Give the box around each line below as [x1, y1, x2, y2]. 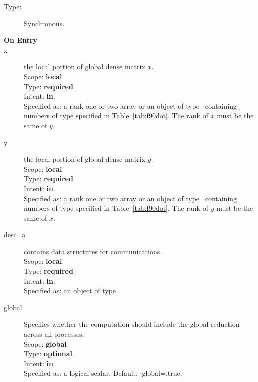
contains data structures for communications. [24, 246, 162, 256]
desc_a [4, 229, 26, 240]
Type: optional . [24, 348, 74, 359]
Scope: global [24, 338, 67, 349]
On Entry [4, 35, 37, 45]
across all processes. [24, 329, 84, 339]
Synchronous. [24, 18, 65, 28]
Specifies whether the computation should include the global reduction [24, 319, 240, 329]
